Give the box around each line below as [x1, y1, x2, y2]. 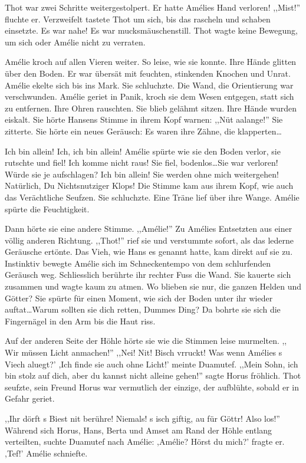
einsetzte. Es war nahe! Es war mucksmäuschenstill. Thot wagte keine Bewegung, [5, 24, 298, 37]
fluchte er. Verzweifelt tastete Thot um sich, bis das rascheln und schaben [5, 12, 271, 25]
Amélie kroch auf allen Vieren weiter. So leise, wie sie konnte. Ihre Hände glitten [5, 55, 297, 68]
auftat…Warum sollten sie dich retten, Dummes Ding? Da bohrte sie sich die [5, 303, 281, 316]
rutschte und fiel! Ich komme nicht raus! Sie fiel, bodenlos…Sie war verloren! [5, 156, 278, 169]
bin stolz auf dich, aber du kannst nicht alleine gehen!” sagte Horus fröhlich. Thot [5, 369, 301, 382]
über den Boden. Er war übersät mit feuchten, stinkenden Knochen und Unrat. [5, 67, 291, 79]
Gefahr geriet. [5, 392, 55, 405]
